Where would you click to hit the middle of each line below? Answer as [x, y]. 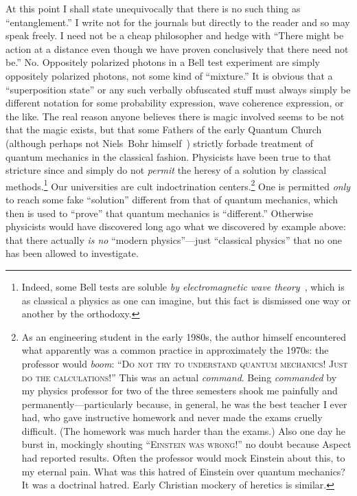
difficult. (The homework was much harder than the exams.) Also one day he [184, 430]
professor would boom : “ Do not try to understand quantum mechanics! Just [185, 363]
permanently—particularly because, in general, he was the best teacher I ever [184, 404]
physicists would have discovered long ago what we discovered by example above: [176, 226]
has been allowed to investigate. [72, 253]
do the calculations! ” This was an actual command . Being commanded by [179, 377]
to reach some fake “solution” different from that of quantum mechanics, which [172, 199]
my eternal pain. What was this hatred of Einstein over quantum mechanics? [183, 471]
